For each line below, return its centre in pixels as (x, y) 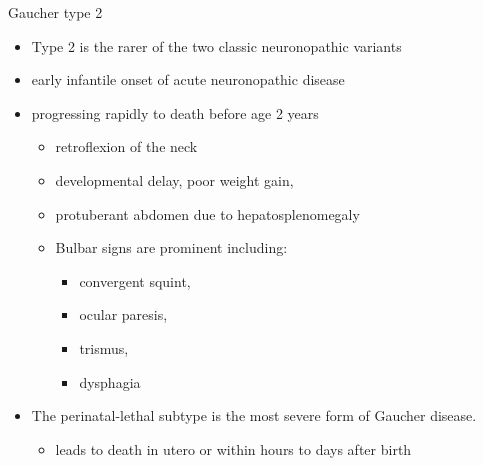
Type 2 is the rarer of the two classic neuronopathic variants (216, 45)
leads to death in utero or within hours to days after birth (233, 448)
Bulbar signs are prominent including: (171, 247)
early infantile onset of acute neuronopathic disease (188, 79)
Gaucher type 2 (55, 12)
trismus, (104, 347)
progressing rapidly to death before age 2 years (175, 112)
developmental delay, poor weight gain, (174, 179)
